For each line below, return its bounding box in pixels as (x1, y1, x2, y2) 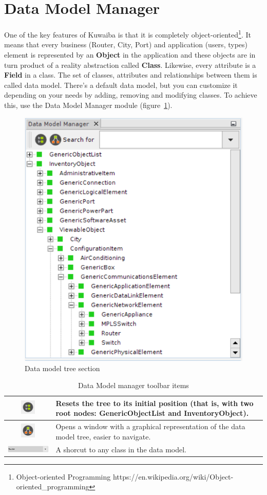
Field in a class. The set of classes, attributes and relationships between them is (4, 69, 257, 80)
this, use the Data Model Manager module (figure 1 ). (4, 99, 173, 110)
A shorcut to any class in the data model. (55, 444, 187, 454)
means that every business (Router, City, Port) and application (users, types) (4, 39, 247, 50)
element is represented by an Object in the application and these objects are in (4, 49, 256, 60)
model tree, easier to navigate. (55, 431, 151, 442)
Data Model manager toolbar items (78, 380, 189, 391)
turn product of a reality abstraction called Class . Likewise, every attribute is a (4, 59, 256, 70)
